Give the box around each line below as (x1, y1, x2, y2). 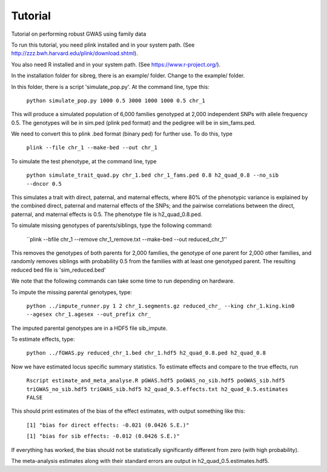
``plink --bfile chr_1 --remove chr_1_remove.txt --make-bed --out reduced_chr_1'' (26, 235, 227, 243)
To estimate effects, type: (11, 336, 75, 343)
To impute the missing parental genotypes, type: (11, 288, 133, 296)
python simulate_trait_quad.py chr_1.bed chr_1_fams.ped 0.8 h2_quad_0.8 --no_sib (26, 172, 279, 179)
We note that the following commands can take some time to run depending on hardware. (11, 277, 235, 284)
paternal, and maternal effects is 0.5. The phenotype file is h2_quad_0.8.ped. (11, 211, 203, 218)
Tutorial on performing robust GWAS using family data (11, 30, 147, 38)
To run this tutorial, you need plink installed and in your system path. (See (11, 41, 195, 48)
